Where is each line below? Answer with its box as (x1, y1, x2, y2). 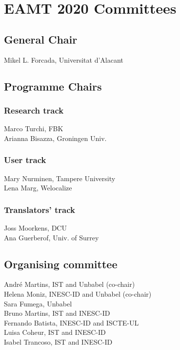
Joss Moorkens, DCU (4, 222, 67, 233)
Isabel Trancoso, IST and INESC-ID (4, 336, 113, 347)
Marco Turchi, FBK (4, 123, 63, 134)
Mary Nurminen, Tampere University (4, 173, 116, 183)
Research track (4, 104, 64, 116)
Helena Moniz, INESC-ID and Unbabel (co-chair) (4, 288, 152, 299)
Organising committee (4, 256, 118, 271)
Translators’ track (4, 203, 76, 215)
